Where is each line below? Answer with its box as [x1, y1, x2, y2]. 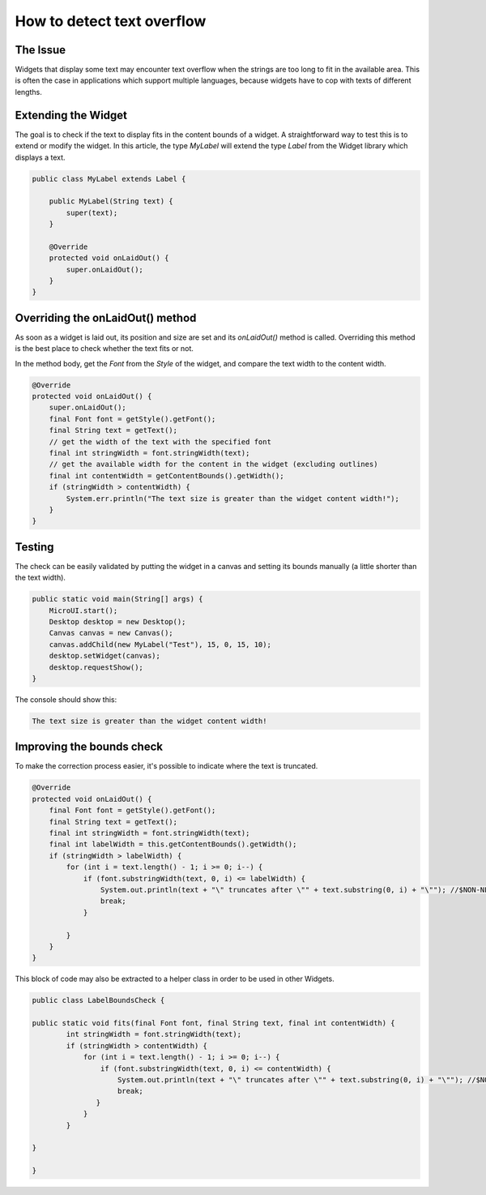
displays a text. [15, 152, 66, 162]
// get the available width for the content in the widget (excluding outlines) [49, 460, 378, 469]
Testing [15, 540, 54, 554]
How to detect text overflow [15, 12, 207, 30]
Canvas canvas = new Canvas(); [49, 628, 173, 638]
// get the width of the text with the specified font [49, 437, 271, 446]
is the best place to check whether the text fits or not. [15, 344, 194, 353]
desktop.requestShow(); [49, 662, 143, 672]
